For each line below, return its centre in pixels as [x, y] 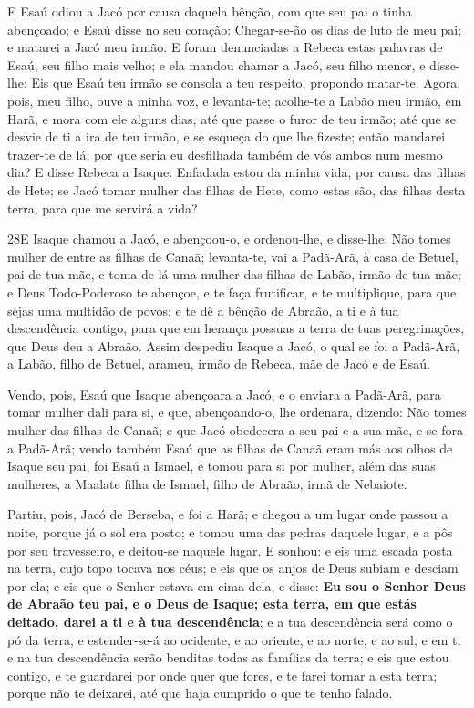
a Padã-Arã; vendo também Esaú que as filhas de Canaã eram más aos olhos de [230, 448]
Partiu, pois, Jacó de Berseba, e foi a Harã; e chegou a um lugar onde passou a [228, 514]
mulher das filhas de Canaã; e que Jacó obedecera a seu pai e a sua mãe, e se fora [235, 430]
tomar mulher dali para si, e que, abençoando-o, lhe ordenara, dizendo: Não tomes [237, 412]
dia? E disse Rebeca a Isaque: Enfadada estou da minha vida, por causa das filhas [237, 172]
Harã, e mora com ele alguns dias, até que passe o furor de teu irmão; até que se [232, 118]
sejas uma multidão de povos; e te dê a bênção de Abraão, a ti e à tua [203, 310]
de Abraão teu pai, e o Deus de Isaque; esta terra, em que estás [212, 604]
